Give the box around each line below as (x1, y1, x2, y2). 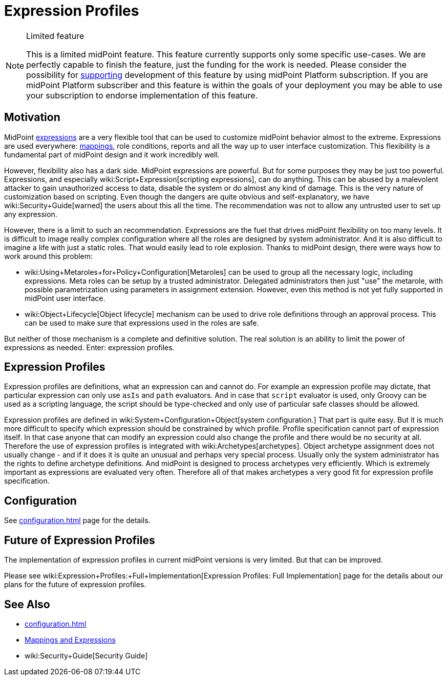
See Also (4, 597, 50, 611)
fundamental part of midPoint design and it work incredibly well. (4, 150, 220, 159)
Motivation (4, 111, 60, 124)
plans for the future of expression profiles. (4, 580, 146, 589)
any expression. (4, 209, 57, 218)
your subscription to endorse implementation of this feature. (26, 90, 258, 101)
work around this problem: (4, 251, 93, 261)
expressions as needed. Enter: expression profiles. (4, 343, 175, 352)
